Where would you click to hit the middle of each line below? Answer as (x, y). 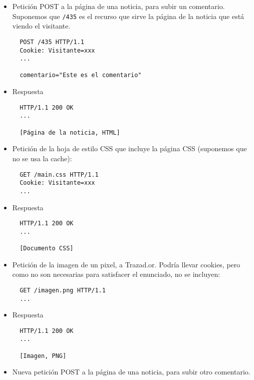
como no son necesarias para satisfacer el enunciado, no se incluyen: (116, 274)
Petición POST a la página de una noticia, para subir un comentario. (118, 6)
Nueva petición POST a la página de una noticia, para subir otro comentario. (131, 372)
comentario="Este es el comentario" (81, 75)
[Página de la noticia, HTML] (70, 132)
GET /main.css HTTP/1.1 (59, 174)
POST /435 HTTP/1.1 (52, 42)
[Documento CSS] (47, 249)
